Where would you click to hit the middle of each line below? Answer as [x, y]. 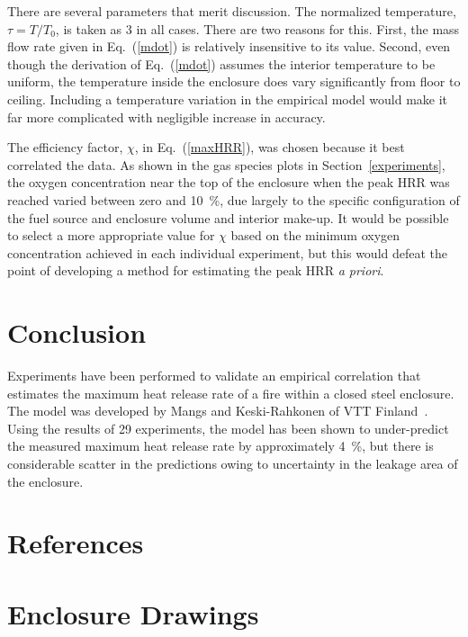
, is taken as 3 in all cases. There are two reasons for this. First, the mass [257, 28]
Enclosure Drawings [133, 613]
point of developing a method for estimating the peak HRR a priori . [196, 270]
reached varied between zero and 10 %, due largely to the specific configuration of [234, 199]
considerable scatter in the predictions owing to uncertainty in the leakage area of [233, 463]
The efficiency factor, [65, 147]
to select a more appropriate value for [111, 235]
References [76, 543]
